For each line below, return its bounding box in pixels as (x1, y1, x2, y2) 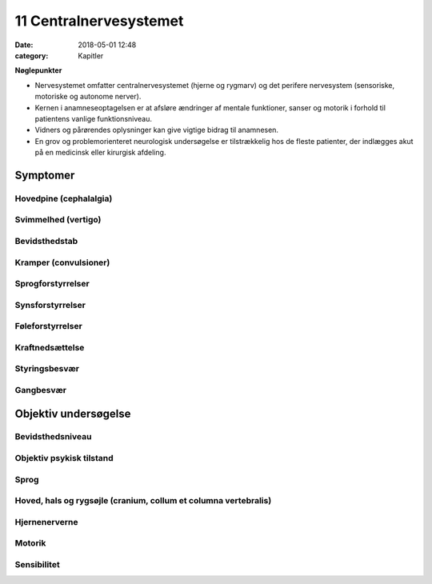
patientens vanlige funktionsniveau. (34, 114, 152, 123)
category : (14, 50, 49, 60)
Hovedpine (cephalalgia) (14, 193, 113, 204)
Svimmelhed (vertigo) (14, 214, 102, 226)
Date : (14, 40, 34, 50)
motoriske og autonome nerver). (34, 92, 142, 102)
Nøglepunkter (14, 66, 62, 75)
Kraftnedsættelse (14, 342, 85, 353)
